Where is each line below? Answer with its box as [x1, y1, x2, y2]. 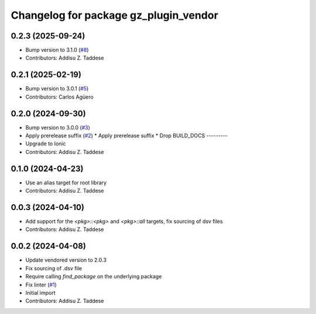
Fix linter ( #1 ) [25, 281, 57, 288]
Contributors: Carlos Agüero [25, 93, 94, 100]
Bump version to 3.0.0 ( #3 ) [25, 124, 91, 131]
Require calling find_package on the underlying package [25, 273, 162, 280]
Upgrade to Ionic [25, 140, 66, 147]
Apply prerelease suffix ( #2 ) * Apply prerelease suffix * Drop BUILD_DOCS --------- [25, 132, 228, 139]
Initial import [25, 289, 56, 296]
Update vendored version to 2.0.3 [25, 257, 107, 264]
